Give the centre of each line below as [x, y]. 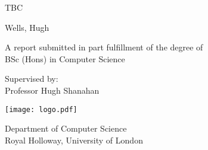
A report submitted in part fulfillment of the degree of [104, 47]
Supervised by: [32, 79]
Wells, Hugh [27, 27]
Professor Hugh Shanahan [52, 90]
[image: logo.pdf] [41, 109]
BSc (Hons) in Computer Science [65, 58]
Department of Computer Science [66, 128]
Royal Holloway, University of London [74, 140]
